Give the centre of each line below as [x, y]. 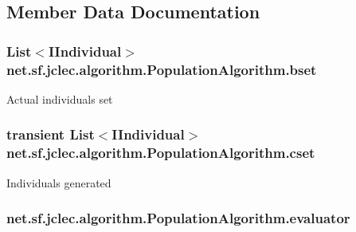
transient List [51, 134]
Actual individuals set [60, 98]
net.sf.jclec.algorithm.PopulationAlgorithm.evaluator [178, 218]
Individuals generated [59, 182]
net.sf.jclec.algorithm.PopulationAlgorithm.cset [161, 153]
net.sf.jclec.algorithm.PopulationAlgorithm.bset [162, 69]
